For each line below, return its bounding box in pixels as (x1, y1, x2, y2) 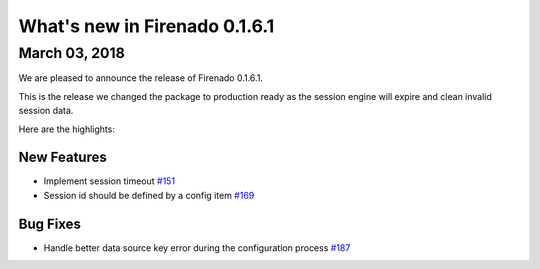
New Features (18, 149, 107, 166)
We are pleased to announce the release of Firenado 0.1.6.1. (18, 72, 264, 84)
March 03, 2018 (18, 44, 125, 62)
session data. (18, 105, 74, 117)
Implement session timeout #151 (43, 175, 175, 187)
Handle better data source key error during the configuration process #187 (43, 241, 351, 254)
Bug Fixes (18, 215, 82, 232)
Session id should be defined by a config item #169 (43, 189, 255, 201)
